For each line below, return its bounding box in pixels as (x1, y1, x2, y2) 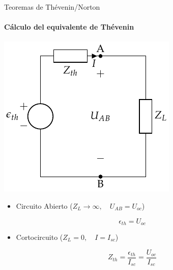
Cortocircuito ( (16, 232, 63, 242)
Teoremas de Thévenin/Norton (4, 2, 100, 12)
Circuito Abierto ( (16, 200, 73, 211)
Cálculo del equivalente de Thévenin (4, 21, 134, 32)
